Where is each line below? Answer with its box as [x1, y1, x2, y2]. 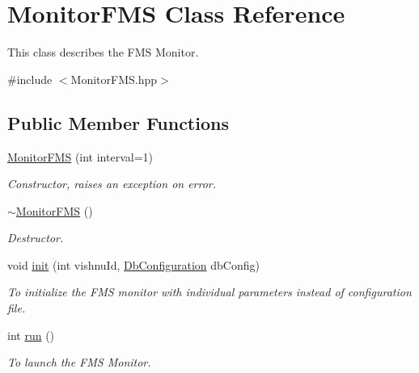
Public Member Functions [7, 110, 229, 135]
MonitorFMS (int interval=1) [7, 148, 153, 165]
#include [7, 70, 53, 87]
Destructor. [7, 229, 64, 246]
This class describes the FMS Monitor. [7, 44, 199, 61]
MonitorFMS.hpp [70, 70, 158, 87]
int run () [7, 326, 55, 343]
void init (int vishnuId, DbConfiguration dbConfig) [7, 256, 260, 273]
